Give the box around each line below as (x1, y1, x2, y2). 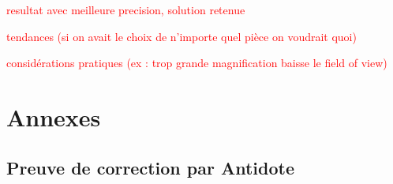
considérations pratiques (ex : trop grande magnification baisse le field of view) (6, 54, 387, 71)
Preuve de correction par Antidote (6, 155, 294, 179)
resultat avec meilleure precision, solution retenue (6, 2, 245, 17)
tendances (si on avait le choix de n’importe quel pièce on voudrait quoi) (6, 28, 357, 44)
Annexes (6, 100, 101, 133)
